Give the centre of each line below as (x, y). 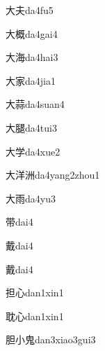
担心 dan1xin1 (35, 292)
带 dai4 (19, 222)
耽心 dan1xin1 (35, 316)
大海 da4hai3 (32, 57)
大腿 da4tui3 (31, 127)
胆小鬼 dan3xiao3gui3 (51, 339)
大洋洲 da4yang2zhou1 (53, 175)
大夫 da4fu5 (30, 10)
